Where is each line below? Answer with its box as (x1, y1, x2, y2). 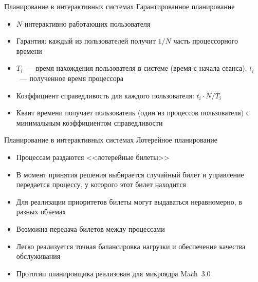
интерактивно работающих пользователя (24, 18, 151, 29)
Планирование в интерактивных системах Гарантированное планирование (4, 1, 235, 11)
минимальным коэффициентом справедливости (16, 117, 163, 128)
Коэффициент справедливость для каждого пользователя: (16, 90, 194, 100)
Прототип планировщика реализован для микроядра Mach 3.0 (16, 268, 211, 278)
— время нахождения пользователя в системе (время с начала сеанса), (26, 63, 247, 73)
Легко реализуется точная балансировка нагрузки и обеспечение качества (16, 240, 246, 251)
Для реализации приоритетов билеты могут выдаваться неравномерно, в (16, 196, 242, 207)
